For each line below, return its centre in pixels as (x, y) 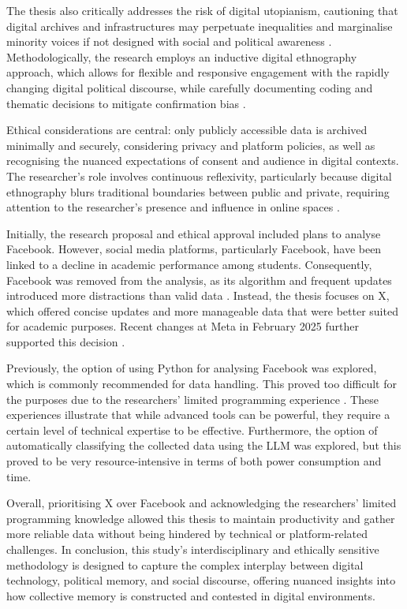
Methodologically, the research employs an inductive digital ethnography (182, 56)
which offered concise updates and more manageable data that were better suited (202, 310)
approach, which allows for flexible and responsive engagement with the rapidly (198, 72)
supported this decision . (66, 341)
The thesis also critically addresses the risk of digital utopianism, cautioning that (202, 10)
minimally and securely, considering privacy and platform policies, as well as (191, 145)
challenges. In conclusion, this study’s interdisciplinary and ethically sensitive (193, 549)
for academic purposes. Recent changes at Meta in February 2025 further (183, 326)
